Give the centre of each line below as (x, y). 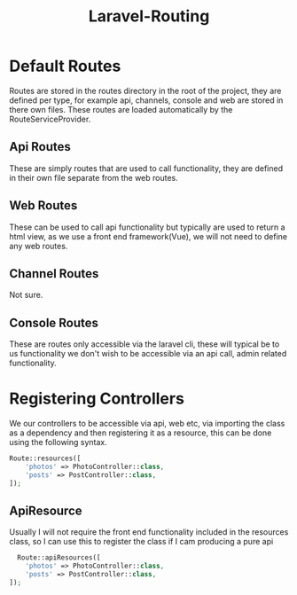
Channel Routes (54, 274)
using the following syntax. (59, 442)
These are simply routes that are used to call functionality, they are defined (146, 168)
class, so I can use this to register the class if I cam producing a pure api (141, 542)
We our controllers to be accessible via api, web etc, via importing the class (147, 424)
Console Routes (54, 322)
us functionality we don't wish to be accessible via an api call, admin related (148, 354)
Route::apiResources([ (59, 558)
